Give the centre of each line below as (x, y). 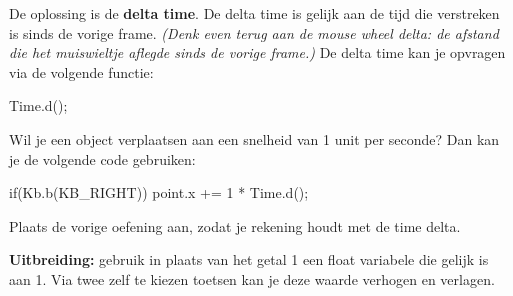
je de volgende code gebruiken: (102, 158)
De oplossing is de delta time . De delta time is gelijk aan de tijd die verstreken (254, 13)
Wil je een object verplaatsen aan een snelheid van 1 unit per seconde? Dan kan (254, 138)
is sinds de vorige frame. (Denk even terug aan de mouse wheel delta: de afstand (254, 32)
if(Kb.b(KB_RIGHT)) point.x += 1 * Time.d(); (159, 192)
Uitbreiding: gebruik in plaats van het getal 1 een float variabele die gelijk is (249, 259)
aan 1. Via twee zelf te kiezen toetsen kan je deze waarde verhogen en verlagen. (252, 278)
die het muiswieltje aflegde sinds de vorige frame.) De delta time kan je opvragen (257, 52)
